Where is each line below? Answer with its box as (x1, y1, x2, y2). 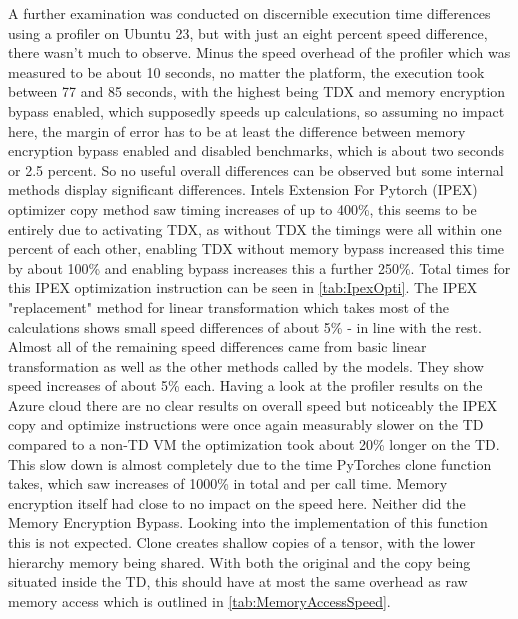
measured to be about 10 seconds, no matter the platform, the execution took (8, 61, 485, 82)
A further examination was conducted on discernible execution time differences (8, 3, 491, 23)
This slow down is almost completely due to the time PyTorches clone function (8, 453, 492, 474)
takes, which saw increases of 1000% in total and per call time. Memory (8, 473, 448, 494)
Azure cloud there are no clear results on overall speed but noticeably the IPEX (8, 394, 498, 415)
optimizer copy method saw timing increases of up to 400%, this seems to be (8, 198, 477, 219)
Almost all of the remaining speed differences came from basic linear (8, 336, 427, 357)
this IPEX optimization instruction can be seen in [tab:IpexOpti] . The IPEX (8, 277, 478, 298)
